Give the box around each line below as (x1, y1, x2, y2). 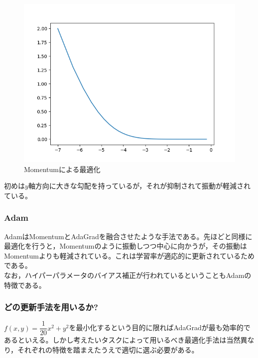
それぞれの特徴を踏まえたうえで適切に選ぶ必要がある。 (17, 345, 199, 355)
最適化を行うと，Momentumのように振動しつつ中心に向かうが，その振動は (4, 241, 247, 251)
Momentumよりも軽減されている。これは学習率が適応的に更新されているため (4, 250, 255, 261)
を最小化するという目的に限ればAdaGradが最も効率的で (69, 322, 251, 333)
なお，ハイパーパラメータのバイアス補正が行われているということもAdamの (4, 269, 252, 280)
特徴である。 (4, 279, 46, 290)
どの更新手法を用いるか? (4, 301, 98, 313)
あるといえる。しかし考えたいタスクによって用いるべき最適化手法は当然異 (4, 335, 248, 345)
